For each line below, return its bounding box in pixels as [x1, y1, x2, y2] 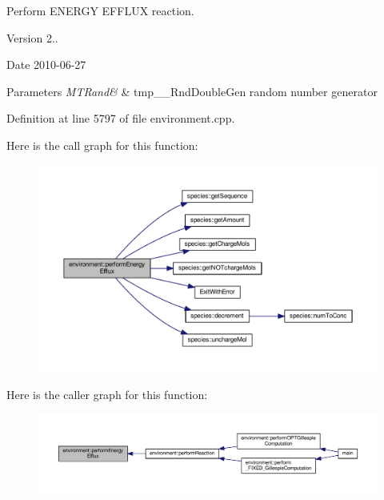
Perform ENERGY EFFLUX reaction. [6, 2, 194, 18]
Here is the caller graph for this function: [6, 385, 208, 402]
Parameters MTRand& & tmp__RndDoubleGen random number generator [6, 83, 378, 99]
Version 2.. [6, 29, 58, 46]
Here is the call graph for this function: [6, 136, 198, 153]
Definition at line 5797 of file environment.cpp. [6, 110, 235, 127]
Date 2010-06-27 [6, 56, 86, 73]
